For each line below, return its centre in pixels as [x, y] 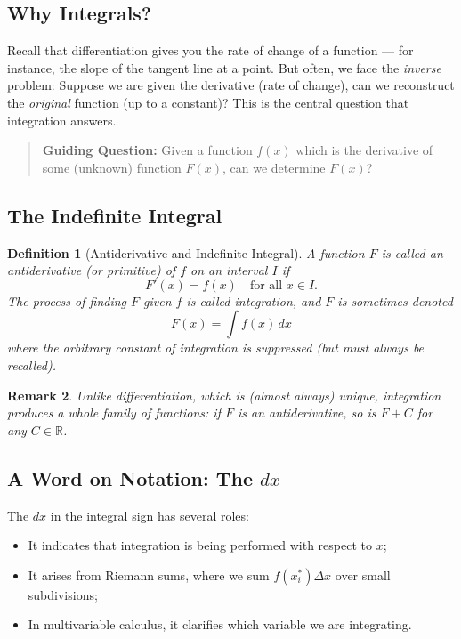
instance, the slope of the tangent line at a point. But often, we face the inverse [224, 67]
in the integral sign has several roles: [150, 515]
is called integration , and [254, 300]
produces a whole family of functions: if [114, 413]
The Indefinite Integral [115, 215]
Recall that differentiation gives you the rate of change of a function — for [210, 50]
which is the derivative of [364, 150]
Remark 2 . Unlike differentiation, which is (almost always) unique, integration [224, 395]
